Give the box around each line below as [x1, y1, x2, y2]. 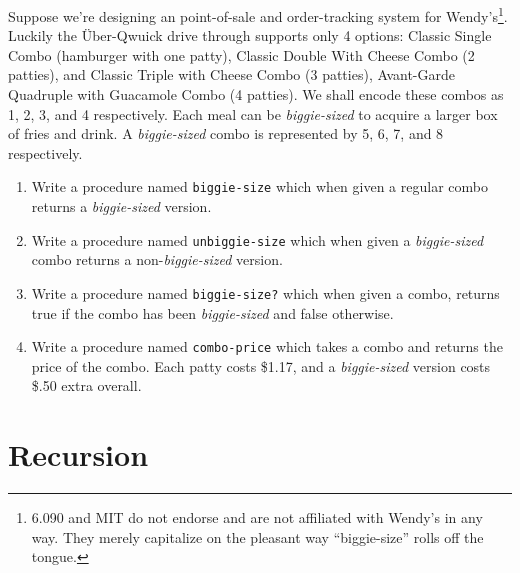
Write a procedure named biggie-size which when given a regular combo [31, 176, 488, 197]
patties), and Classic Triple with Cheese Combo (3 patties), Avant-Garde [8, 64, 455, 85]
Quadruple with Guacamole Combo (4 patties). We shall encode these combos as [8, 84, 504, 105]
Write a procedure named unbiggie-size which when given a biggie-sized [31, 229, 484, 250]
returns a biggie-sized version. [31, 196, 212, 217]
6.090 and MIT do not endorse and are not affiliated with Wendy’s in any [31, 507, 483, 528]
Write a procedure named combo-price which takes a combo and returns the [31, 336, 503, 357]
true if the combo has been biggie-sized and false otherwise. [31, 302, 394, 323]
